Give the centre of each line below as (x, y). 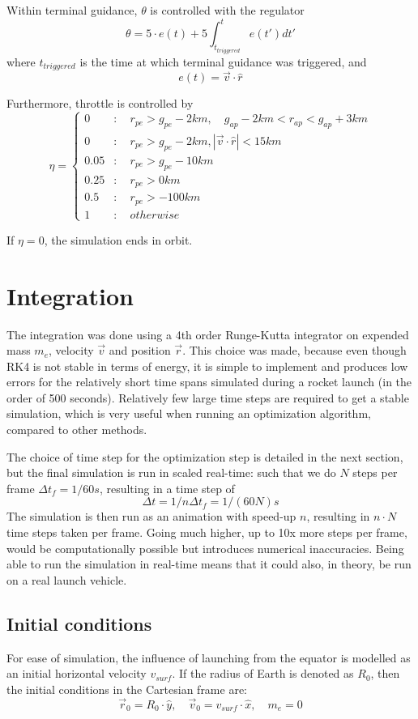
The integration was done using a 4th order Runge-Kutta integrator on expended (208, 334)
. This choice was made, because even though (294, 350)
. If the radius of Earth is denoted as (263, 673)
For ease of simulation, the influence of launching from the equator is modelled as (209, 657)
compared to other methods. (77, 430)
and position (140, 350)
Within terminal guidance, (72, 10)
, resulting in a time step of (167, 488)
